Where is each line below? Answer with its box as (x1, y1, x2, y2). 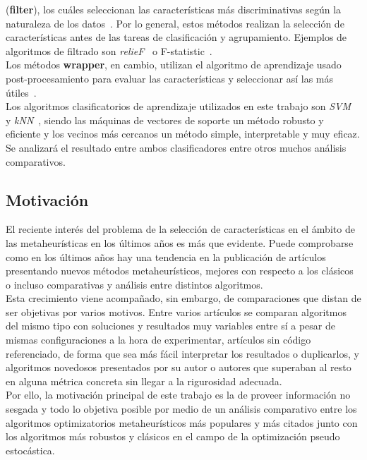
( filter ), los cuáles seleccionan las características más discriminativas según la (6, 2, 342, 16)
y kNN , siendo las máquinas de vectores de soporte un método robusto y (6, 112, 324, 127)
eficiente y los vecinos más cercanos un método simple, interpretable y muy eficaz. (6, 126, 360, 141)
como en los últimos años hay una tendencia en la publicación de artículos (6, 249, 326, 264)
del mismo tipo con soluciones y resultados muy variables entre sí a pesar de (6, 318, 335, 333)
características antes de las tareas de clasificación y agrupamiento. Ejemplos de (6, 30, 347, 44)
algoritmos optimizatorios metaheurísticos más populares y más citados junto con (6, 415, 358, 430)
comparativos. (6, 154, 66, 169)
